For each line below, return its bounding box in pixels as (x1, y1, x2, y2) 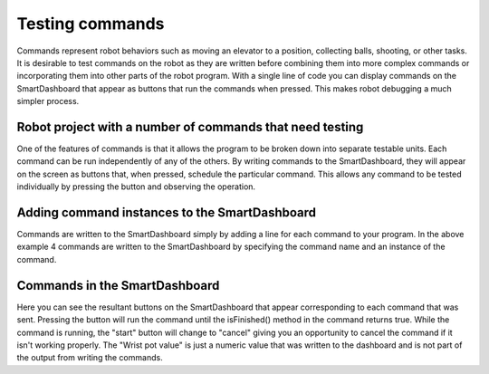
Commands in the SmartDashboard (16, 277, 220, 293)
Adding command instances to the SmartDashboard (16, 205, 317, 220)
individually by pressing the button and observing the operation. (16, 181, 256, 192)
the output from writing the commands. (16, 352, 163, 363)
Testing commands (16, 14, 165, 34)
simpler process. (16, 96, 80, 107)
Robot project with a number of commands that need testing (16, 119, 364, 135)
